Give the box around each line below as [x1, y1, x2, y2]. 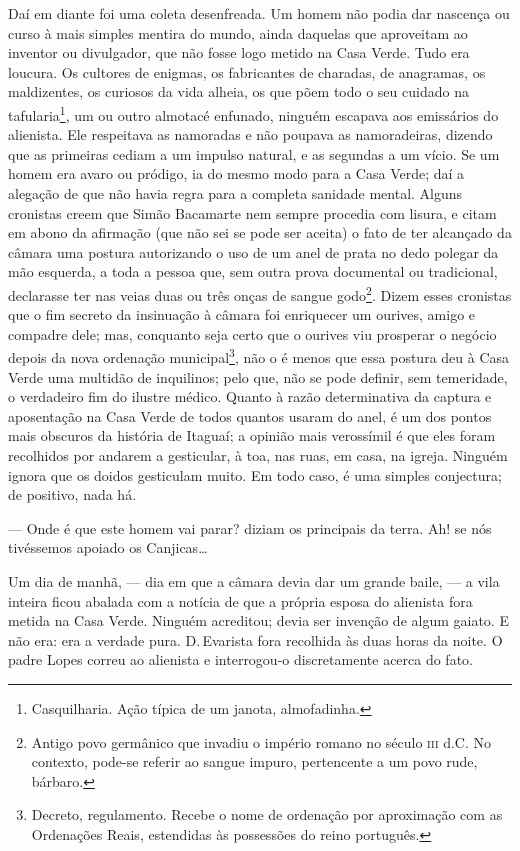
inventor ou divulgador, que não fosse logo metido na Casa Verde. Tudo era [8, 42, 470, 63]
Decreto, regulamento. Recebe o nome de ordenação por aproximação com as [31, 804, 503, 825]
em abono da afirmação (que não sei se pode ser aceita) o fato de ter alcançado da [8, 222, 512, 243]
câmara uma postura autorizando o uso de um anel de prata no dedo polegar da [8, 241, 499, 262]
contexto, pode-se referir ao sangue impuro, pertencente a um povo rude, [31, 751, 478, 772]
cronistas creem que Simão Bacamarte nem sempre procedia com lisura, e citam [8, 202, 497, 223]
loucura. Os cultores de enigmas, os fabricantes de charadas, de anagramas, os [8, 61, 486, 82]
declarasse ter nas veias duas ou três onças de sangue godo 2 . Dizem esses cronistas [8, 281, 512, 305]
